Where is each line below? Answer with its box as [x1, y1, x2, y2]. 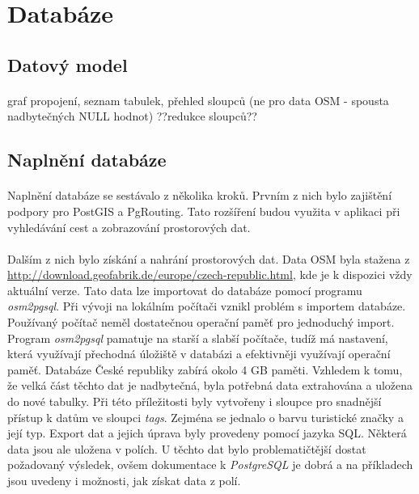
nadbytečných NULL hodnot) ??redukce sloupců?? [7, 108, 257, 125]
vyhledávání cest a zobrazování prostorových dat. [7, 218, 251, 235]
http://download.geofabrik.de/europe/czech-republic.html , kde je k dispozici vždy [7, 266, 413, 283]
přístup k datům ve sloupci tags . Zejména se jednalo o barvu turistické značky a [7, 408, 404, 425]
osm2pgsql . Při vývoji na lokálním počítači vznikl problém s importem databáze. [7, 298, 406, 315]
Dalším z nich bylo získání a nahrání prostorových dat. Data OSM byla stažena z [7, 250, 410, 267]
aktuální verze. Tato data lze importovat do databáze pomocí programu [7, 281, 362, 298]
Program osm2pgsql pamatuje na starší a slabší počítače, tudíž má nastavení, [7, 329, 388, 346]
